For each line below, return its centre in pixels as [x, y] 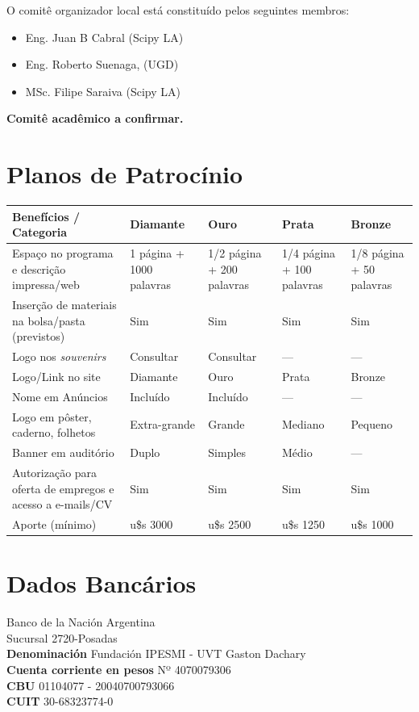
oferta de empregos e [63, 488]
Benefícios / [46, 216]
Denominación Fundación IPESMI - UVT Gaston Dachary [156, 653]
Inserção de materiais [64, 305]
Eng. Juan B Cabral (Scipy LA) [104, 37]
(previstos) [39, 336]
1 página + [157, 253]
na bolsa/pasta [49, 320]
